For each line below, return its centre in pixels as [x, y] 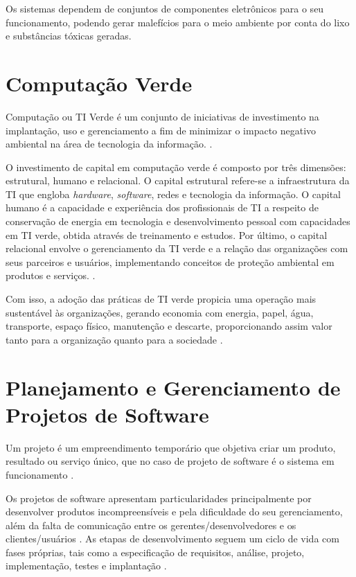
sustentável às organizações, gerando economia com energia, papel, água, [160, 312]
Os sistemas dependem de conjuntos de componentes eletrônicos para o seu [165, 8]
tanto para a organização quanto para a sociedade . [114, 339]
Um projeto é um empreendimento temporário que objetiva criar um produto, [171, 447]
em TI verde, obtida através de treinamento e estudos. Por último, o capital [167, 234]
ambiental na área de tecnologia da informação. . [109, 144]
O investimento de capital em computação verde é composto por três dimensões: [176, 167]
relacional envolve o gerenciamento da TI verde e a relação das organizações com [177, 248]
